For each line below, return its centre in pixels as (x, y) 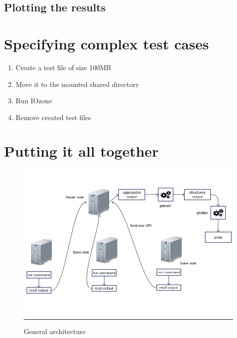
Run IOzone (34, 101)
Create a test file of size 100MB (63, 67)
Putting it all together (81, 151)
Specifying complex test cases (107, 43)
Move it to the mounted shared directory (77, 84)
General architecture (55, 331)
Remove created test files (53, 117)
